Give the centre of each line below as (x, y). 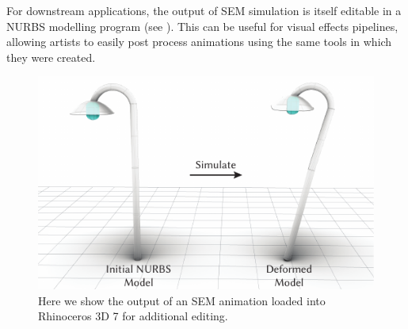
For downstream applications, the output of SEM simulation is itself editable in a (204, 10)
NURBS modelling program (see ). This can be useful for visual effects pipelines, (202, 26)
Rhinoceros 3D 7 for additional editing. (133, 316)
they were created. (51, 57)
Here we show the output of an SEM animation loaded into (182, 300)
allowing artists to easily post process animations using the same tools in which (199, 42)
